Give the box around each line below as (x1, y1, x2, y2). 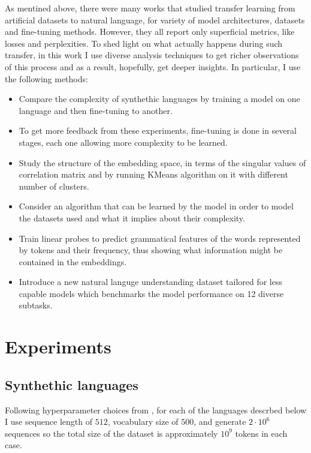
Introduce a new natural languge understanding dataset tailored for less (19, 275, 283, 288)
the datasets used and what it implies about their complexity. (19, 211, 245, 224)
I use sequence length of (5, 415, 92, 428)
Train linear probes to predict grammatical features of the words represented (19, 232, 301, 244)
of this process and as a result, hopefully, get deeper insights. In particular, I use (5, 60, 301, 73)
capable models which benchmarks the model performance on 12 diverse (19, 287, 284, 299)
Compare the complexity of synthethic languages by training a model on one (19, 92, 300, 105)
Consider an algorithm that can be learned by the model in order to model (19, 200, 294, 212)
